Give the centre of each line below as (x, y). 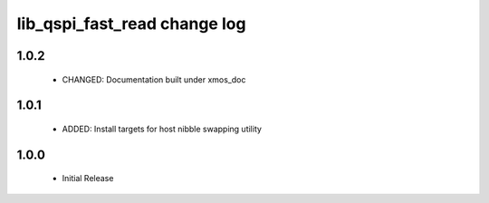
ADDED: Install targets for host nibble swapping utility (162, 129)
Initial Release (88, 179)
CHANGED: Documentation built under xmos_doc (154, 79)
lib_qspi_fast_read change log (131, 24)
